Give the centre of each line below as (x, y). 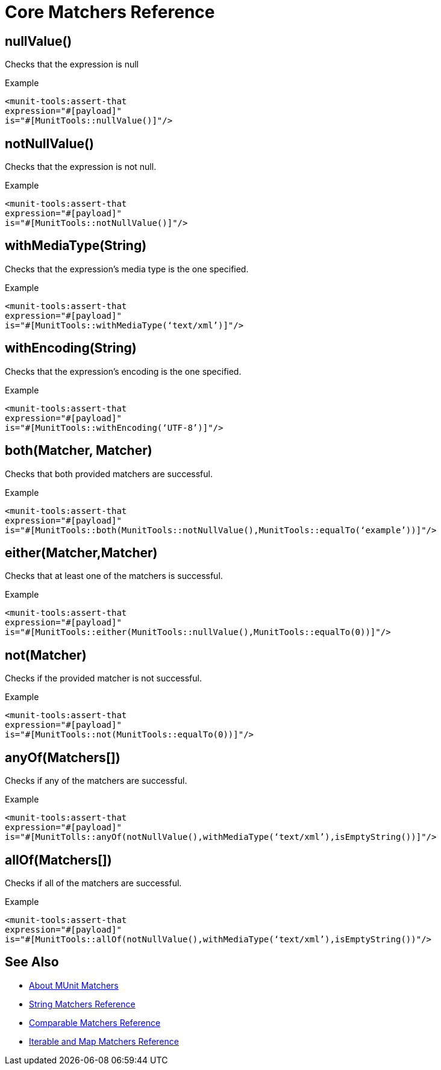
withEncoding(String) (71, 348)
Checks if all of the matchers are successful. (93, 883)
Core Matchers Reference (110, 12)
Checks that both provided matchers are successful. (109, 474)
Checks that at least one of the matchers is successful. (114, 576)
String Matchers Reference (82, 1004)
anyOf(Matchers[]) (63, 757)
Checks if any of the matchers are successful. (96, 781)
